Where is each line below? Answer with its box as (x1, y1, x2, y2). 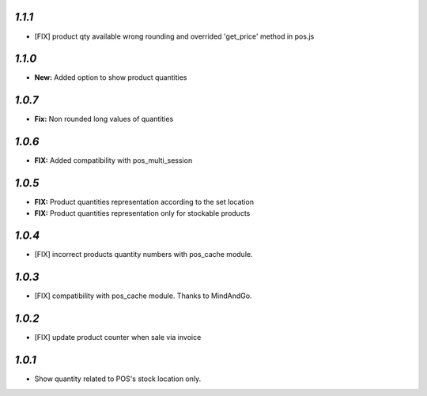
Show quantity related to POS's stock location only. (34, 374, 202, 383)
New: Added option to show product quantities (34, 73, 187, 82)
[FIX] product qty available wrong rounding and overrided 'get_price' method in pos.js (34, 32, 315, 41)
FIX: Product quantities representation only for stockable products (34, 208, 251, 217)
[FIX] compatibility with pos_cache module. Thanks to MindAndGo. (34, 291, 252, 300)
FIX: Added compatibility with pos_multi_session (34, 156, 193, 165)
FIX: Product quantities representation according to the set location (34, 198, 255, 207)
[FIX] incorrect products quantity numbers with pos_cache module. (34, 250, 253, 259)
